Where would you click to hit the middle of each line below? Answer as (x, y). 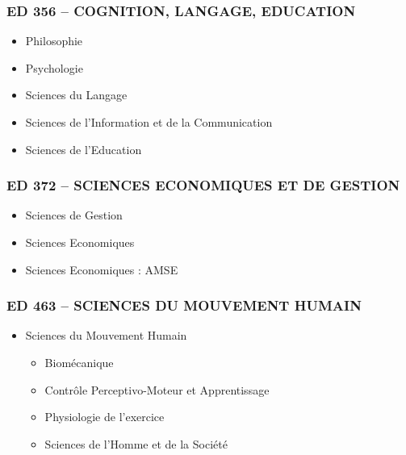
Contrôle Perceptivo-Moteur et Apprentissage (157, 389)
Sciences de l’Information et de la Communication (149, 122)
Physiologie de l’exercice (105, 417)
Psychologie (54, 67)
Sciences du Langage (76, 95)
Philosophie (54, 41)
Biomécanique (79, 362)
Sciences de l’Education (84, 149)
